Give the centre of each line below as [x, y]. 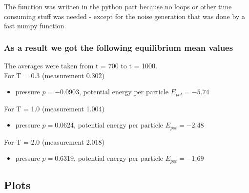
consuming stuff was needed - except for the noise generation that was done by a [124, 16]
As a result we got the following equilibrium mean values [119, 47]
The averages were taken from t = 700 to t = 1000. [81, 65]
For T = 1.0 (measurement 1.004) [54, 108]
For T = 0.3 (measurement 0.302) [54, 75]
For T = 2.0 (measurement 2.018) [54, 141]
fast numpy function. [35, 26]
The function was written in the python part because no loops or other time [118, 6]
